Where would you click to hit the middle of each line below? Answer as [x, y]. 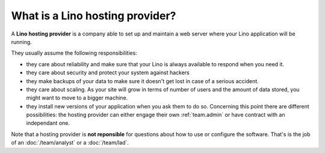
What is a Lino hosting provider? [94, 16]
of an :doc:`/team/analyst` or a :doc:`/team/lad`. [70, 143]
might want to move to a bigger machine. [77, 98]
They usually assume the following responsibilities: [74, 53]
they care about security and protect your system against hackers [108, 73]
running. [22, 42]
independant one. [48, 123]
